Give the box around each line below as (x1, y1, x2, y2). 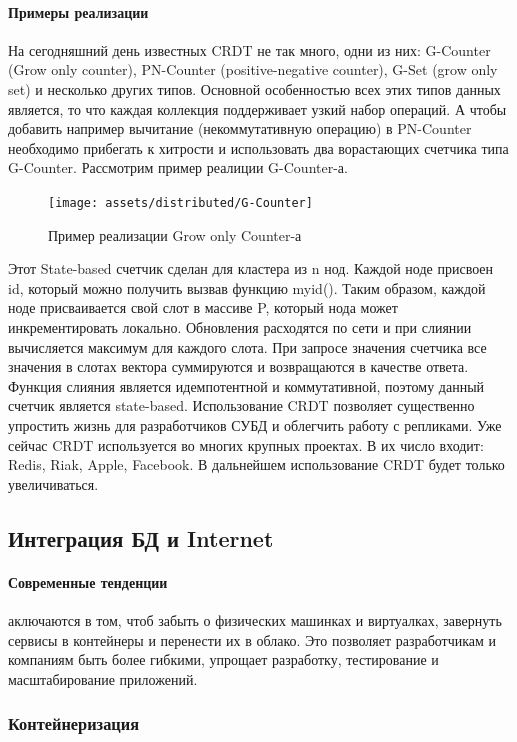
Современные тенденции (8, 571, 168, 592)
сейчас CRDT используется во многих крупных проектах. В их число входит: (8, 434, 484, 455)
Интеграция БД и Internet (8, 522, 274, 553)
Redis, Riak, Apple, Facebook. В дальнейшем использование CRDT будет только (8, 454, 505, 475)
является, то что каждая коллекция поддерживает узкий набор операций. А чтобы (8, 98, 507, 119)
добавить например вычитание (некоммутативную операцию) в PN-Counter (8, 118, 472, 139)
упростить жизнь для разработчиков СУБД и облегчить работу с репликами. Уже (8, 414, 502, 435)
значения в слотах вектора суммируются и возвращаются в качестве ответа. (8, 356, 469, 377)
